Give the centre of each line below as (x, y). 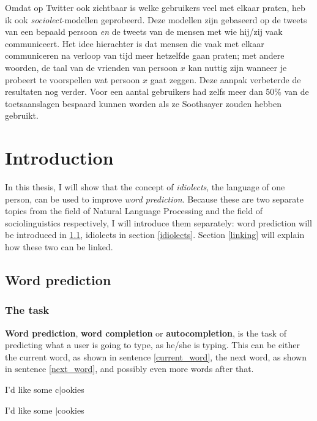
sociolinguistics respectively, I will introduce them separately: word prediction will (158, 222)
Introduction (59, 158)
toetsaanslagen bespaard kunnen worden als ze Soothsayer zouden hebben (144, 103)
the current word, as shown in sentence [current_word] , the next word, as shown (156, 356)
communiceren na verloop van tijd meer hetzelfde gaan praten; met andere (145, 55)
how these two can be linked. (59, 247)
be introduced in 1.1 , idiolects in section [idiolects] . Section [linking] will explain (155, 235)
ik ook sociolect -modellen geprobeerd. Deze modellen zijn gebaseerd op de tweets (156, 19)
